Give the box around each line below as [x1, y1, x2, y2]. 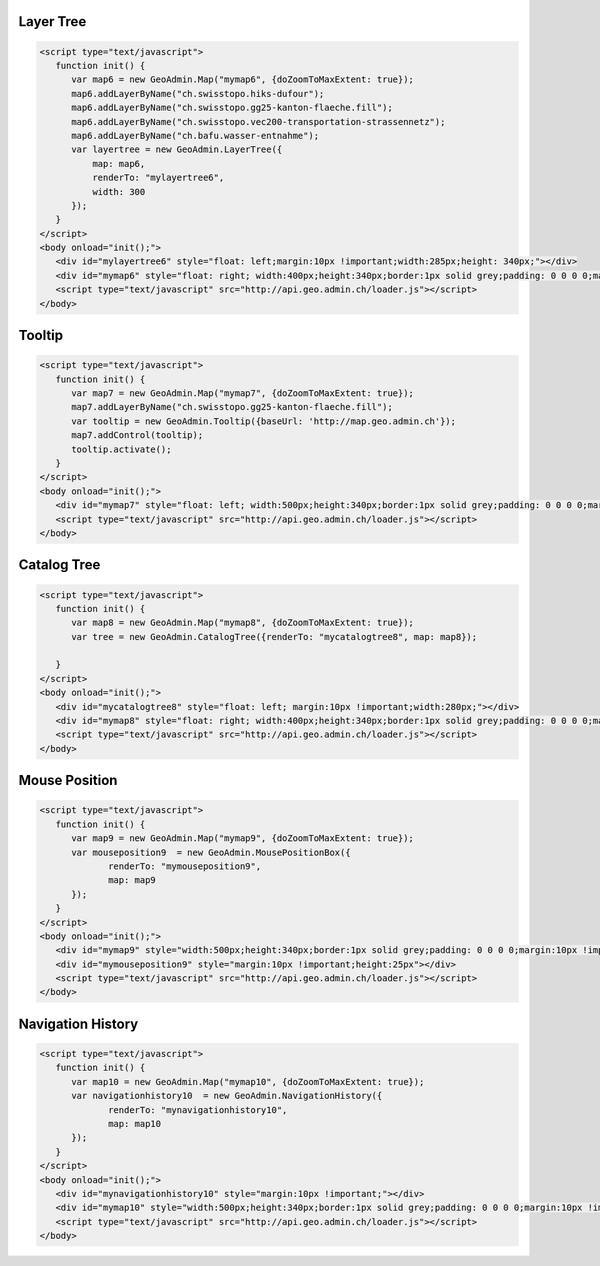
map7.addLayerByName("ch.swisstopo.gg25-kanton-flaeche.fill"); [71, 401, 394, 413]
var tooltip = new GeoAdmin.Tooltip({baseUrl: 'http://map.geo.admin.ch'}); [71, 415, 457, 427]
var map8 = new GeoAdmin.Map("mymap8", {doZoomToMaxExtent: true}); [71, 617, 415, 629]
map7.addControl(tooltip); [71, 430, 204, 441]
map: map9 [108, 875, 157, 886]
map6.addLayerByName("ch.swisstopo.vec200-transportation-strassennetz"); [71, 116, 446, 127]
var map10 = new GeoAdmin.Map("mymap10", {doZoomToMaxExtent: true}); [71, 1076, 425, 1087]
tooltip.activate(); [71, 443, 172, 455]
